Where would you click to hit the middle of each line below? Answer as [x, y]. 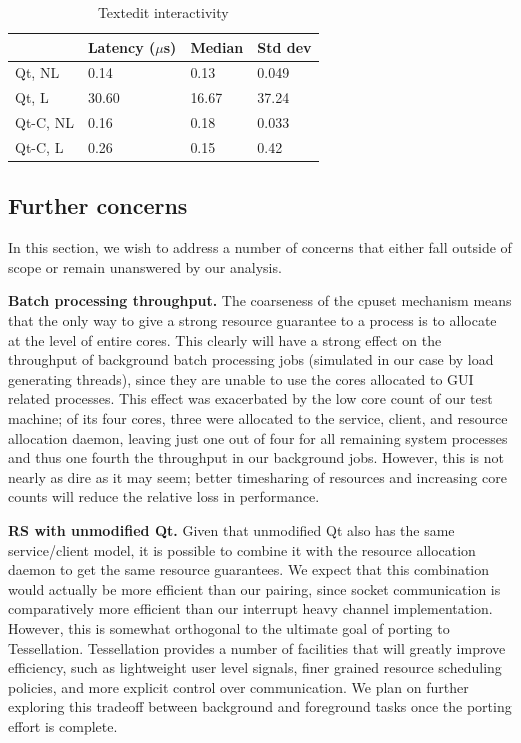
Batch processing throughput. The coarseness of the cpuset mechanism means [260, 300]
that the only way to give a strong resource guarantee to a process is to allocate [252, 320]
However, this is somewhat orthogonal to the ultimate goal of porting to [229, 627]
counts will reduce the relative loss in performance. [164, 496]
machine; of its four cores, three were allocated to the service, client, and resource [258, 418]
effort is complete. [63, 725]
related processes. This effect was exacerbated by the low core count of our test [250, 398]
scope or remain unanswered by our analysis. [145, 266]
